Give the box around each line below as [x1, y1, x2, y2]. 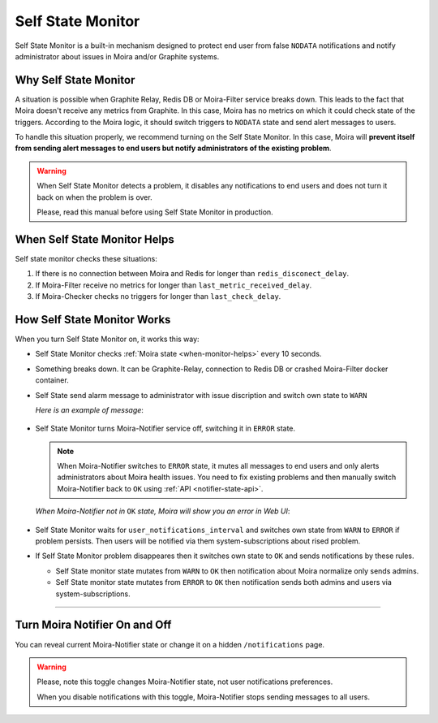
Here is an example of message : [35, 405, 144, 414]
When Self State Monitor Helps [15, 232, 174, 246]
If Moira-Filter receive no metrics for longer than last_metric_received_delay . [35, 280, 312, 290]
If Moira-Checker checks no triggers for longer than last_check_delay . [35, 292, 281, 301]
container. [35, 375, 69, 385]
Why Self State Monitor [15, 73, 135, 87]
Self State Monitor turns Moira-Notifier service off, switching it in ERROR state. [35, 423, 296, 434]
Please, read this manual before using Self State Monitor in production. [36, 207, 273, 217]
